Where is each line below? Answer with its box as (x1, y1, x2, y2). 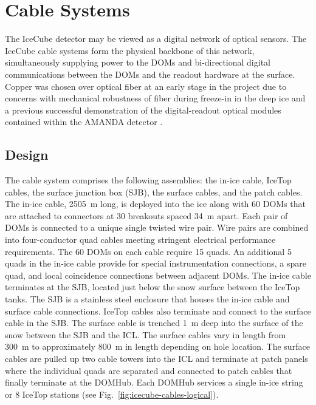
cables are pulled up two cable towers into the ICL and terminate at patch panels (5, 352, 308, 364)
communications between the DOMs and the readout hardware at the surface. (5, 67, 295, 80)
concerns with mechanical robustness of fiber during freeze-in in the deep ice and (5, 92, 306, 104)
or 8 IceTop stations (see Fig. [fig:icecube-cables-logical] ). (5, 387, 219, 400)
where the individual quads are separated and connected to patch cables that (5, 364, 292, 376)
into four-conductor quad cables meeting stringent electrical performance (5, 233, 276, 246)
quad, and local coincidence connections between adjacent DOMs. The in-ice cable (5, 268, 311, 281)
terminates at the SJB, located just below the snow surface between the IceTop (5, 281, 300, 293)
